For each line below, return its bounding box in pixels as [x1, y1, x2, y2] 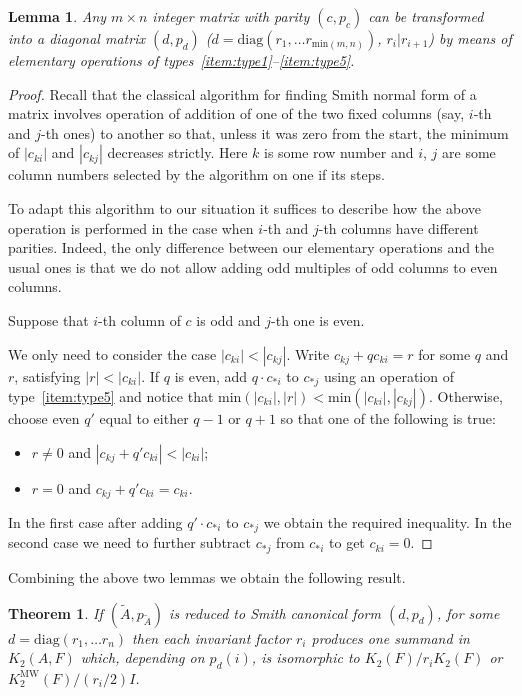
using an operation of [323, 365, 454, 386]
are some [442, 142, 496, 163]
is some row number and [263, 142, 414, 163]
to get [329, 532, 365, 553]
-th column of [98, 309, 181, 330]
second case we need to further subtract [8, 532, 251, 553]
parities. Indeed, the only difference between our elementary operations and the [8, 237, 495, 258]
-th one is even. [271, 309, 365, 330]
